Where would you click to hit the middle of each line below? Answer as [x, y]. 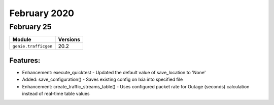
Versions [69, 39]
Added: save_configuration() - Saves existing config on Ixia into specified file [102, 80]
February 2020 [42, 13]
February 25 [30, 27]
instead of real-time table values [56, 94]
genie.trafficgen [32, 46]
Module [22, 39]
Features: [25, 60]
